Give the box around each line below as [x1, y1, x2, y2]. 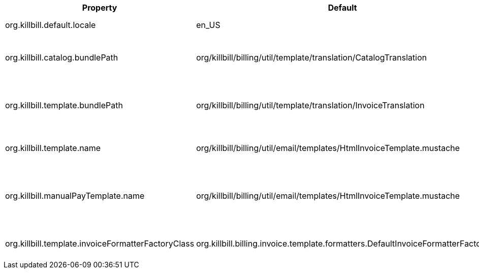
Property [82, 3, 117, 13]
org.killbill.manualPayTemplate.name [5, 191, 145, 201]
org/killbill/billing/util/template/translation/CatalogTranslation [196, 52, 427, 63]
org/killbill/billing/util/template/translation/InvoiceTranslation [196, 100, 425, 110]
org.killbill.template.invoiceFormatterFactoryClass [5, 238, 195, 249]
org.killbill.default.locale [5, 20, 96, 30]
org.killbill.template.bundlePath [5, 100, 123, 110]
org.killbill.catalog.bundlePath [5, 52, 118, 63]
